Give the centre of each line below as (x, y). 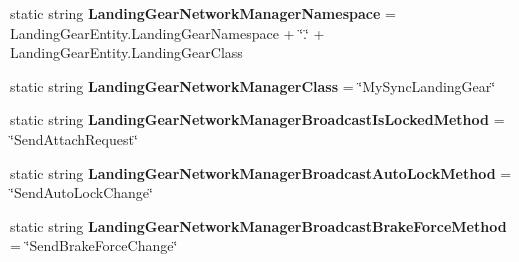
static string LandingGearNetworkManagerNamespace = (203, 13)
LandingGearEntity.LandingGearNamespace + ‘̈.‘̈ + (167, 32)
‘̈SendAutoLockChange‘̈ (81, 192)
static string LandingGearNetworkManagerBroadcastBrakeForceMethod (258, 225)
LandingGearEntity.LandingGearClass (126, 52)
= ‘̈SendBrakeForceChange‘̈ (94, 245)
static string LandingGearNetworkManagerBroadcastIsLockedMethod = (257, 119)
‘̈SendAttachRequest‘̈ (74, 138)
